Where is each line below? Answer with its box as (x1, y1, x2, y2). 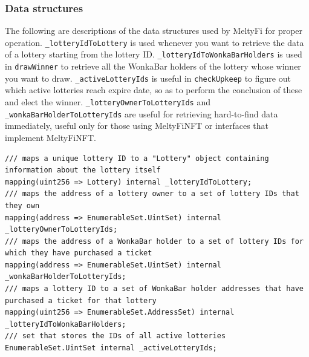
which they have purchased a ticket (5, 249, 152, 258)
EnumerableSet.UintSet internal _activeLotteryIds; (5, 344, 217, 353)
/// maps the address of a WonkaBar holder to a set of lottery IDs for (5, 237, 304, 246)
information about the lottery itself (5, 166, 161, 175)
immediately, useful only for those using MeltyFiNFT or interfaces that (5, 119, 269, 132)
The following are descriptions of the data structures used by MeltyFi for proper (5, 24, 303, 37)
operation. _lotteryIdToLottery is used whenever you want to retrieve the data (5, 36, 304, 48)
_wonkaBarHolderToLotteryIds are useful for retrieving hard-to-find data (5, 107, 278, 120)
